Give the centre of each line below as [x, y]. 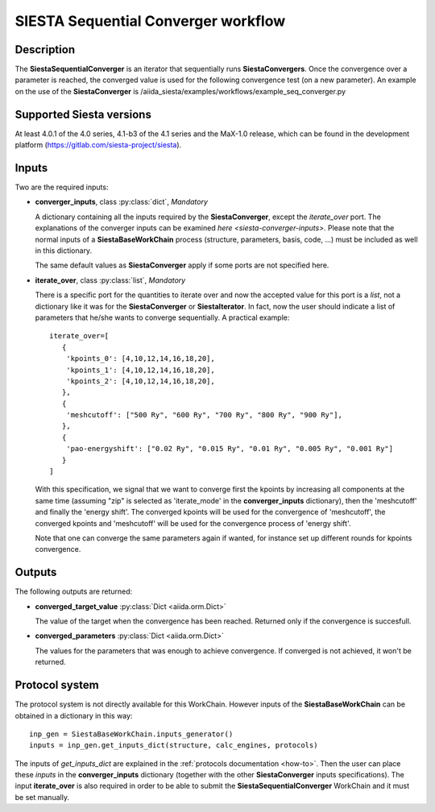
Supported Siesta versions [83, 114]
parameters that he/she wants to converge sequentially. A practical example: [162, 317]
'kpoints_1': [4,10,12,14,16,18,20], [140, 370]
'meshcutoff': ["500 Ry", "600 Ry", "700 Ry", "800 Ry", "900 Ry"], [204, 415]
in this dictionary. [64, 251]
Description [45, 50]
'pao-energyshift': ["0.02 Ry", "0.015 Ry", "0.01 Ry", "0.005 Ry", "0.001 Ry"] [230, 449]
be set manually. [42, 797]
